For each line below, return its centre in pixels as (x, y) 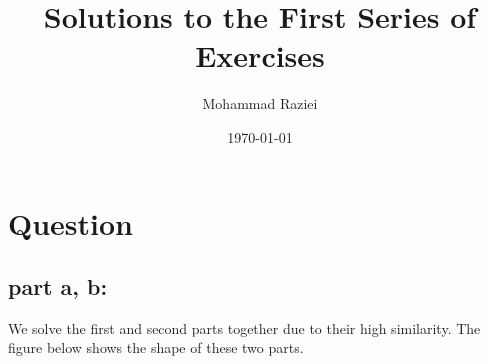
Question (70, 222)
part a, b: (58, 286)
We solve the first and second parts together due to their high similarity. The (244, 327)
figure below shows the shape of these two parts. (156, 347)
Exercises (260, 55)
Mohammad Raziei (260, 103)
